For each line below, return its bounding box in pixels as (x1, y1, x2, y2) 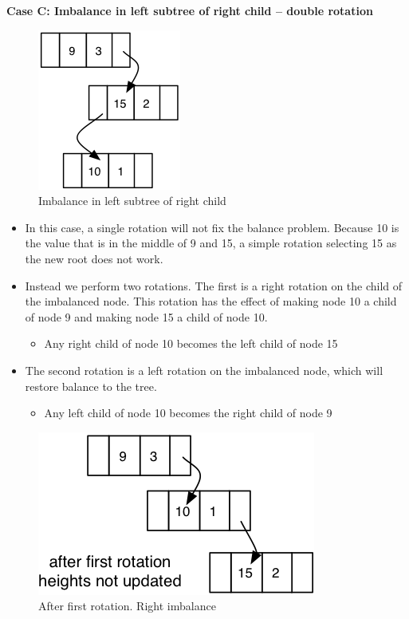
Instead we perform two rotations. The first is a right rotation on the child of (25, 277, 403, 294)
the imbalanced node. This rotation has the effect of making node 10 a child (25, 293, 397, 309)
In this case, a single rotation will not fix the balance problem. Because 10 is (25, 219, 399, 235)
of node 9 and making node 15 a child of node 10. (25, 308, 268, 325)
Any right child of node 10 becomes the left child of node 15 (44, 335, 338, 352)
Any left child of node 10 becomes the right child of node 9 (44, 404, 332, 421)
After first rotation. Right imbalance (38, 597, 216, 614)
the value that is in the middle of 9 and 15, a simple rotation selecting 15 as (25, 235, 397, 251)
